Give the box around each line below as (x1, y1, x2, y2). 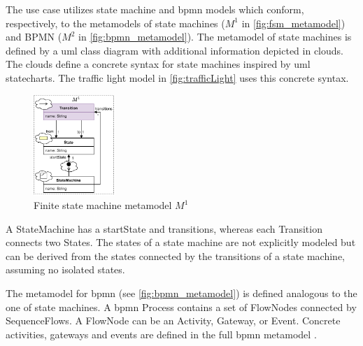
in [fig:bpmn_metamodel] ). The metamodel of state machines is (78, 29, 352, 44)
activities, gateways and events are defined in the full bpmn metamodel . (6, 326, 317, 341)
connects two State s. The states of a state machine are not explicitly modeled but (6, 235, 356, 250)
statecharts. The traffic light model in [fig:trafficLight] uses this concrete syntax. (6, 70, 349, 85)
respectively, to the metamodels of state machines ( (6, 15, 225, 30)
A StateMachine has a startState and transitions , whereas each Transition (6, 221, 322, 236)
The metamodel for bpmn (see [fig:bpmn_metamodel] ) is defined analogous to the (6, 286, 357, 301)
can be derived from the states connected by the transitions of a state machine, (6, 248, 346, 263)
